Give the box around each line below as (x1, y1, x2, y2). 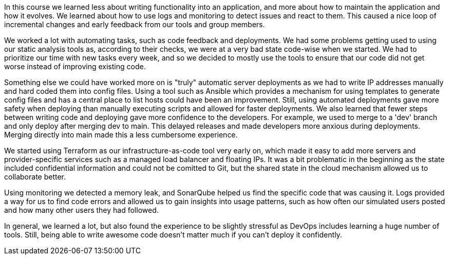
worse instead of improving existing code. (4, 62, 146, 71)
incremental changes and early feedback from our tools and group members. (4, 20, 265, 29)
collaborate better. (4, 172, 66, 181)
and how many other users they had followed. (4, 206, 159, 214)
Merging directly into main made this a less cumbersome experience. (4, 130, 238, 139)
